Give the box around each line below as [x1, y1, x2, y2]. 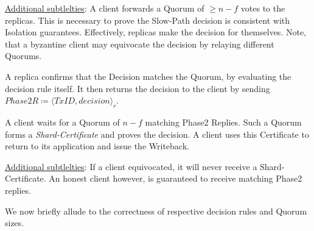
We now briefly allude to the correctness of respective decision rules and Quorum [5, 204, 307, 217]
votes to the [240, 2, 285, 14]
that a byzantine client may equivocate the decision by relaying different [5, 37, 274, 50]
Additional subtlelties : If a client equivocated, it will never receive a [5, 160, 257, 172]
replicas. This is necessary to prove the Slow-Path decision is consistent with [5, 13, 290, 26]
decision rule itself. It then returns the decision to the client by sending [5, 82, 270, 94]
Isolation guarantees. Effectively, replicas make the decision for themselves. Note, [5, 26, 306, 38]
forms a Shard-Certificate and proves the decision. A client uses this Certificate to [5, 127, 309, 140]
